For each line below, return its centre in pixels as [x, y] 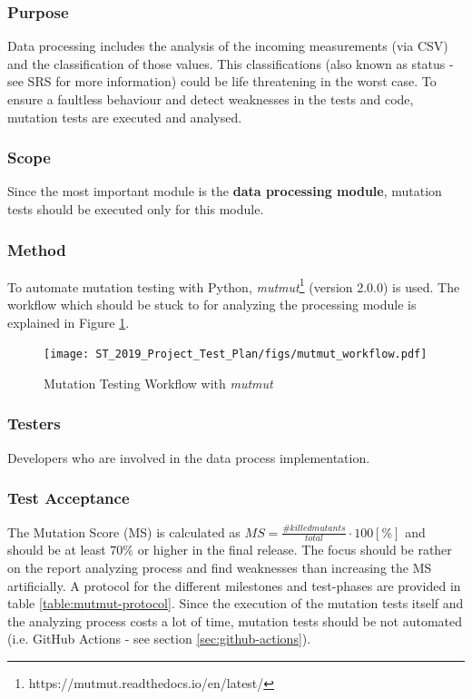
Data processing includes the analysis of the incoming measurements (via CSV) [228, 46]
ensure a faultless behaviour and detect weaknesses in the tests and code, [211, 99]
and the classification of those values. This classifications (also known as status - [231, 63]
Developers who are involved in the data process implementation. [189, 457]
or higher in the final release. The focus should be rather [295, 550]
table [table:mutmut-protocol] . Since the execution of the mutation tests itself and [236, 603]
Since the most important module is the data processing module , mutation [225, 191]
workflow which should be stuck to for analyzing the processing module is [212, 305]
